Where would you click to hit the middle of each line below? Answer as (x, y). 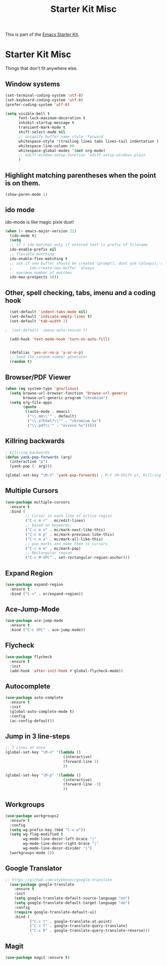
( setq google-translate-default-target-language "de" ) (72, 903)
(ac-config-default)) (32, 721)
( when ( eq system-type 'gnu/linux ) (42, 389)
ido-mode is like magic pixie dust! (40, 222)
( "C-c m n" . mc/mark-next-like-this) (65, 530)
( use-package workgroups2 (32, 816)
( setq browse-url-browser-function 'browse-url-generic (69, 393)
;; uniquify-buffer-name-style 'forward (61, 137)
